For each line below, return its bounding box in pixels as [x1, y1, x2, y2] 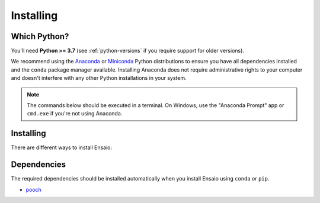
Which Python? [11, 31, 69, 41]
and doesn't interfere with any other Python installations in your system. [11, 75, 187, 82]
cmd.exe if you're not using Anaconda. [27, 110, 123, 117]
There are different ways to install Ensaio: [11, 144, 113, 151]
